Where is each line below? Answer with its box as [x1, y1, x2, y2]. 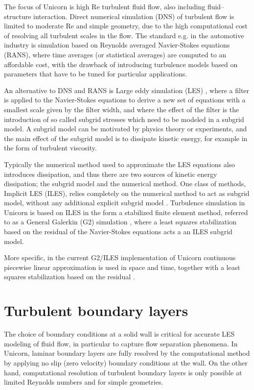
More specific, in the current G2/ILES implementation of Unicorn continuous [4, 252, 236, 263]
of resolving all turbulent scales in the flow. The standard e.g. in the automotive [4, 30, 244, 40]
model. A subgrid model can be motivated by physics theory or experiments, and [4, 123, 247, 134]
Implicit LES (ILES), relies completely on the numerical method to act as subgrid [4, 188, 250, 198]
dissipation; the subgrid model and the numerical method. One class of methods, [4, 178, 246, 189]
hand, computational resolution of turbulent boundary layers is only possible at [4, 367, 242, 377]
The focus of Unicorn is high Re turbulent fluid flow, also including [4, 1, 206, 11]
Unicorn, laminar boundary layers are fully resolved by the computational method [4, 348, 250, 358]
